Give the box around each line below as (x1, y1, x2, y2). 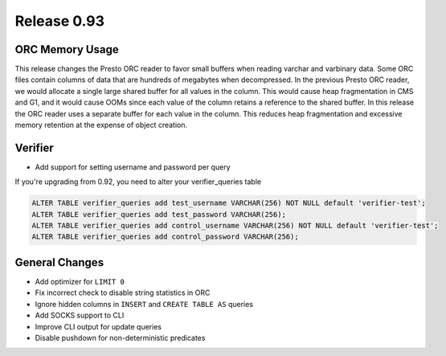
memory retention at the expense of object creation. (14, 121, 188, 130)
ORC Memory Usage (14, 43, 120, 56)
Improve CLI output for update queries (35, 321, 162, 331)
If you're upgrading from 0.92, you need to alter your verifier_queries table (14, 177, 261, 186)
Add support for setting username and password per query (35, 162, 231, 172)
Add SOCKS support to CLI (35, 310, 125, 321)
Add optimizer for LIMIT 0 (35, 276, 125, 286)
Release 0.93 (14, 12, 104, 30)
